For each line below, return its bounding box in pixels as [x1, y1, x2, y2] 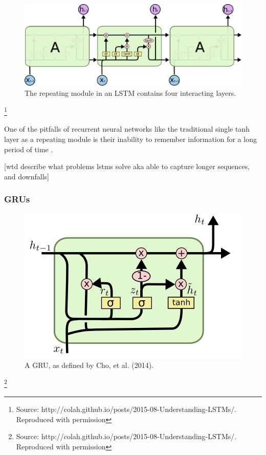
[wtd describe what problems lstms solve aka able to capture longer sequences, [4, 161, 250, 172]
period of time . [4, 143, 53, 154]
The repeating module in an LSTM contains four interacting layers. [25, 87, 236, 98]
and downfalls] [4, 171, 49, 181]
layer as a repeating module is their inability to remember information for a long [4, 134, 257, 144]
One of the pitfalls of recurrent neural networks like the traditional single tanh [4, 123, 250, 134]
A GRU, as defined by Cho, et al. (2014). [25, 360, 153, 370]
